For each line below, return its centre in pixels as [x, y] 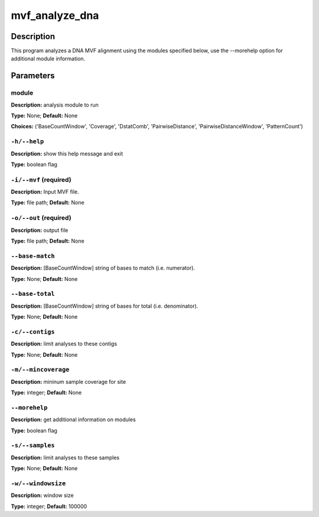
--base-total [33, 294]
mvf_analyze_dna [55, 15]
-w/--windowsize [38, 483]
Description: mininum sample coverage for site [69, 382]
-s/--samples [33, 445]
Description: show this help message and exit [67, 153]
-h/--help [27, 142]
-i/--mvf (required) [41, 179]
